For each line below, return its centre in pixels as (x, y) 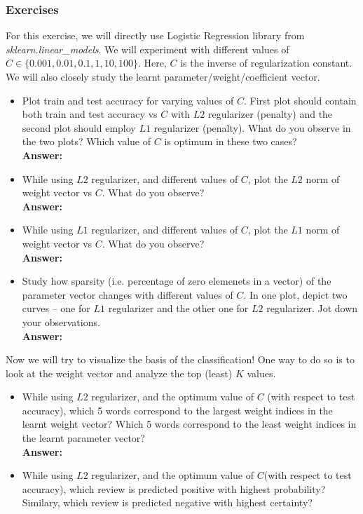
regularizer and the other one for (178, 308)
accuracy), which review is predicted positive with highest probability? (174, 488)
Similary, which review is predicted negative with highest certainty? (167, 502)
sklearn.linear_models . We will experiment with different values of (148, 49)
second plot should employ (79, 127)
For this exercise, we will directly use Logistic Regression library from (155, 35)
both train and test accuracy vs (90, 114)
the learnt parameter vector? (83, 438)
